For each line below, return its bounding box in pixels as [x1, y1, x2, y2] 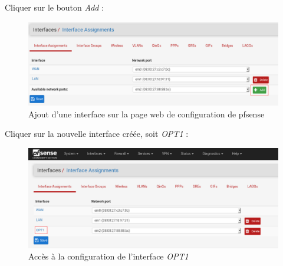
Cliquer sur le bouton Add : [5, 1, 104, 13]
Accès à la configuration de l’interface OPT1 [28, 250, 189, 262]
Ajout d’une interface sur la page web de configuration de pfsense [28, 107, 265, 120]
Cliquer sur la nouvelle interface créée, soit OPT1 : [5, 127, 189, 140]
